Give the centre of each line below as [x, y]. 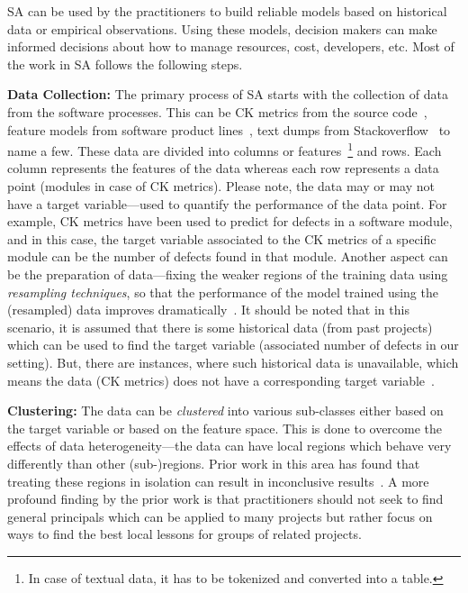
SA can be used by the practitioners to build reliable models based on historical [227, 11]
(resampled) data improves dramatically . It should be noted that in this [208, 310]
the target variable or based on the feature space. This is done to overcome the [225, 428]
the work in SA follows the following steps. [125, 64]
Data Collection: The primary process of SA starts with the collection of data [228, 94]
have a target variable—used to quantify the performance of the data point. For [227, 203]
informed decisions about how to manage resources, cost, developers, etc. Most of [231, 46]
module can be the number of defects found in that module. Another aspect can [228, 256]
